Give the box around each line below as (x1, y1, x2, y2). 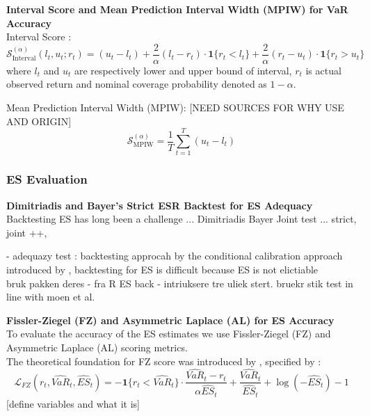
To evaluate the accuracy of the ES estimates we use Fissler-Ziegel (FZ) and (6, 326, 331, 341)
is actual (305, 63, 341, 77)
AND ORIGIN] (6, 113, 72, 128)
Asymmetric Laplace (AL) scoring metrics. (6, 339, 188, 354)
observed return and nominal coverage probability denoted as (6, 77, 267, 91)
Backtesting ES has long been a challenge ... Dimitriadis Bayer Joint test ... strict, (6, 211, 357, 226)
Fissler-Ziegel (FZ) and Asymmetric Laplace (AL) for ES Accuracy (6, 312, 335, 327)
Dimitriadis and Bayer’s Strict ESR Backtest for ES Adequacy (6, 198, 313, 212)
